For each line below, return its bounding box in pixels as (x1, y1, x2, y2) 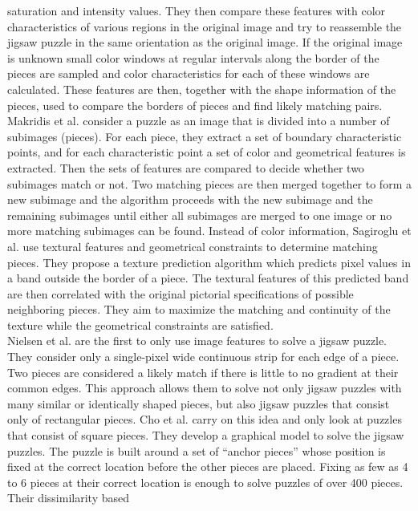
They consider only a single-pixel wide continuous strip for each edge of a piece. (7, 348, 400, 365)
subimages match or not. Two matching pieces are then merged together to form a (7, 175, 412, 192)
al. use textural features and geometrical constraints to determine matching (7, 237, 378, 254)
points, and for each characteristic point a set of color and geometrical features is (7, 144, 406, 160)
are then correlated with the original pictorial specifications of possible (7, 285, 354, 302)
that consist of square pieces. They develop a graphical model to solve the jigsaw (7, 427, 404, 444)
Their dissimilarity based (7, 489, 129, 506)
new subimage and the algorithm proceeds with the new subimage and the (7, 191, 373, 208)
